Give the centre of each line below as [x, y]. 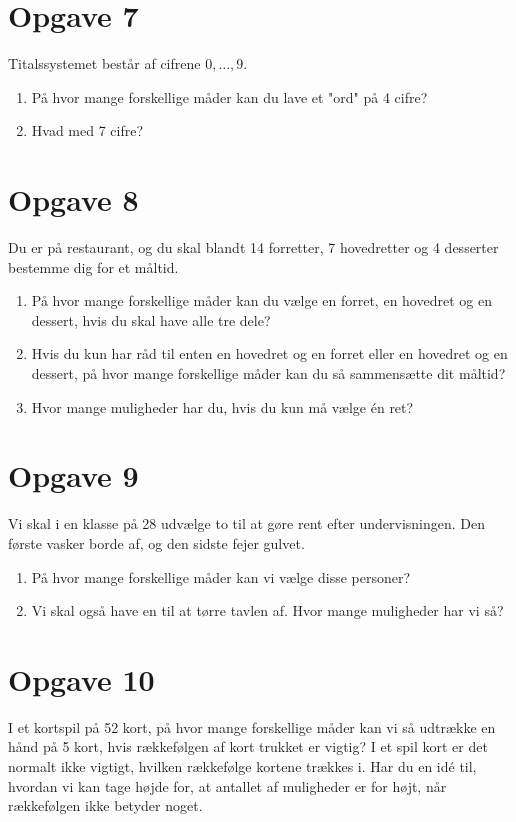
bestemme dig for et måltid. [93, 266]
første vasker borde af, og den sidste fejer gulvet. [156, 542]
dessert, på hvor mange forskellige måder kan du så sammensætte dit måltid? [268, 373]
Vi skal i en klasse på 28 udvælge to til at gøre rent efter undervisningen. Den [247, 523]
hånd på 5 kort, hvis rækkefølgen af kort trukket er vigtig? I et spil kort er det [248, 746]
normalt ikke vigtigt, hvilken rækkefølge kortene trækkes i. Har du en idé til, [242, 766]
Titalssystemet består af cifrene [104, 63]
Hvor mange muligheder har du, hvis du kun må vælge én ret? [222, 406]
